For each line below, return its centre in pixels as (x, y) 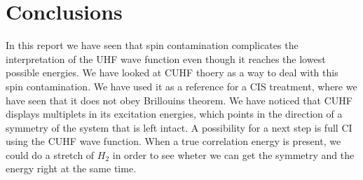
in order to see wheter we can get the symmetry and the (233, 154)
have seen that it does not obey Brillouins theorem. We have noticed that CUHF (179, 100)
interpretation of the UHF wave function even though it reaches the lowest (166, 58)
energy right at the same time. (71, 168)
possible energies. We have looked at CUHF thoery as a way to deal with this (172, 72)
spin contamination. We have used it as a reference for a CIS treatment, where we (181, 86)
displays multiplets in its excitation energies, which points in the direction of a (174, 114)
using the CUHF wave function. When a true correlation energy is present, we (173, 141)
